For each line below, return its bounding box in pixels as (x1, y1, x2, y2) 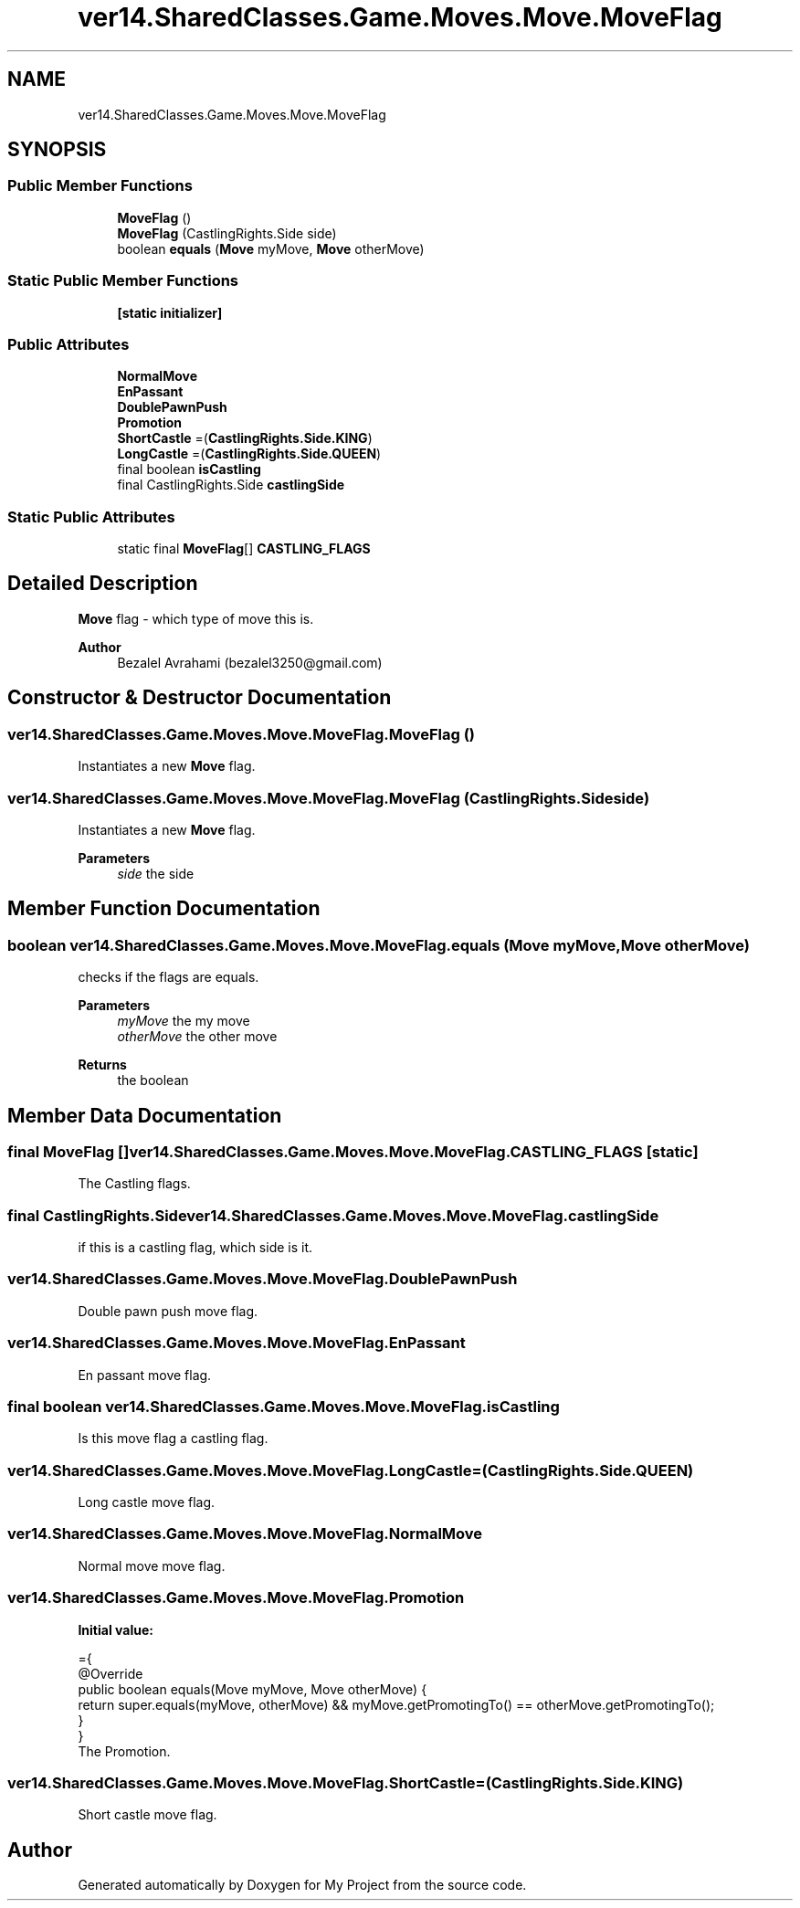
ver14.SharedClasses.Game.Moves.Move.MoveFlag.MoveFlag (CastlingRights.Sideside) (7, 788, 650, 807)
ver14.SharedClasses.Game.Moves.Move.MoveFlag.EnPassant (7, 1333, 466, 1353)
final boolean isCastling (117, 461, 261, 478)
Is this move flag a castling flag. (78, 1430, 268, 1447)
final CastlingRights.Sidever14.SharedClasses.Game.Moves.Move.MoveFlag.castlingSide (7, 1206, 659, 1225)
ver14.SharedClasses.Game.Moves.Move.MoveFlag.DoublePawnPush (7, 1270, 518, 1289)
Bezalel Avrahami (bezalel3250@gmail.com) (117, 654, 383, 670)
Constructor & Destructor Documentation (7, 686, 392, 710)
